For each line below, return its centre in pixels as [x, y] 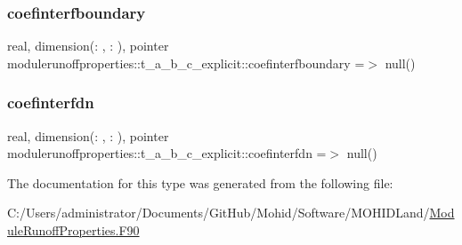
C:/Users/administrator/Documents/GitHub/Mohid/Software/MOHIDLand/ [219, 213]
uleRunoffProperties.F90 [73, 230]
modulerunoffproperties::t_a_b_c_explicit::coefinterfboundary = [186, 63]
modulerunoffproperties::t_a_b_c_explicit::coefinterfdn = [167, 153]
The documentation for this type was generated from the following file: [200, 182]
